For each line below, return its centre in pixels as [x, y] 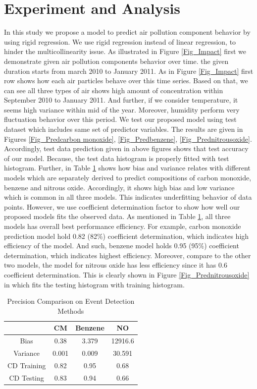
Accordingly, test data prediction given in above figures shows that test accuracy [126, 148]
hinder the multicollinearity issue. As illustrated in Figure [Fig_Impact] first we [125, 51]
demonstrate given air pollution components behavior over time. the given [116, 61]
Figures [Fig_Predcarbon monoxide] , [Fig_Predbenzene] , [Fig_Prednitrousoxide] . [128, 139]
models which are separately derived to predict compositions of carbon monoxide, [128, 178]
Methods [71, 310]
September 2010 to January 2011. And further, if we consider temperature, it [121, 100]
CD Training [27, 365]
